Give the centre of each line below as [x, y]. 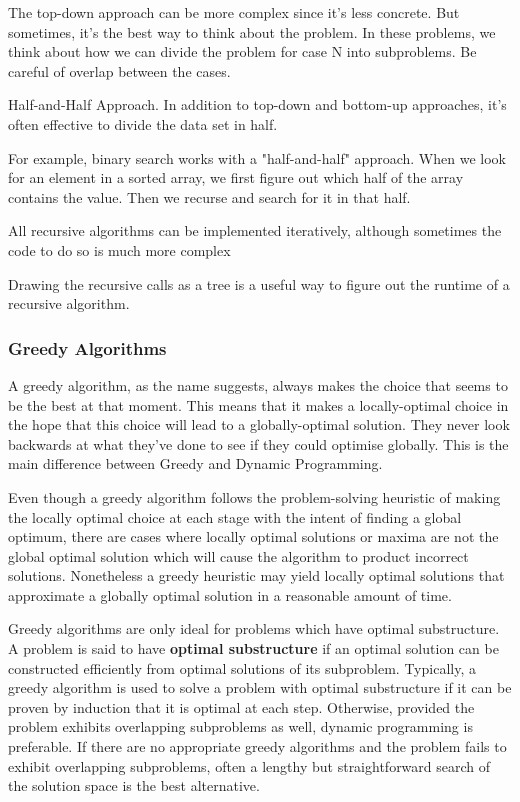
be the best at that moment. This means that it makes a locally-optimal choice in [258, 404]
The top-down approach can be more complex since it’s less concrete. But [234, 12]
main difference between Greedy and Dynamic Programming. [195, 463]
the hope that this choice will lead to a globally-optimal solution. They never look [259, 424]
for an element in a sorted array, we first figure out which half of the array [236, 177]
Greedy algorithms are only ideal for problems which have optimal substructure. [254, 628]
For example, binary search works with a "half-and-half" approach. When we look [257, 157]
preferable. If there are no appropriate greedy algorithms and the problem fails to [257, 746]
